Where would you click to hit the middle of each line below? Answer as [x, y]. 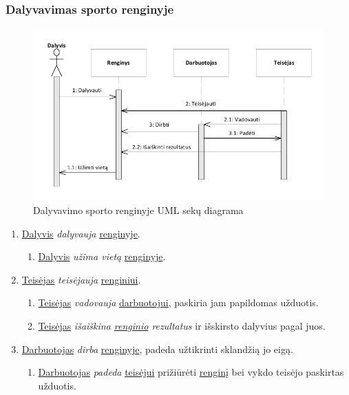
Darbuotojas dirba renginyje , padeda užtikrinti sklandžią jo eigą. [157, 349]
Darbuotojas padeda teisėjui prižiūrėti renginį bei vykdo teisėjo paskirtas [191, 372]
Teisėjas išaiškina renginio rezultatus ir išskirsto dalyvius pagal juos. [182, 325]
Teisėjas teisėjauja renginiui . [81, 279]
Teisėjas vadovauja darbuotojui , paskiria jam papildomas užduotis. [178, 302]
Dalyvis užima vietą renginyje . [102, 256]
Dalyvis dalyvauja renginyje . [81, 233]
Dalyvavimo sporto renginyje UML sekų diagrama [138, 210]
